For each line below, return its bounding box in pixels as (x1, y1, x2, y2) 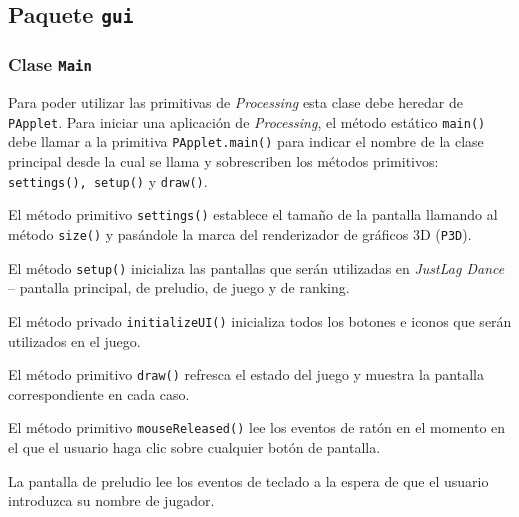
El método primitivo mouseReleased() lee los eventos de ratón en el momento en (8, 417, 506, 438)
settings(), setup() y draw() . (8, 170, 208, 191)
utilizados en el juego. (8, 330, 141, 351)
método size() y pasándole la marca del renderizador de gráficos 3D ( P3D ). (8, 223, 472, 244)
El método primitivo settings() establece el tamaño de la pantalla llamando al (8, 204, 498, 225)
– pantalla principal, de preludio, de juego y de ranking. (8, 277, 350, 298)
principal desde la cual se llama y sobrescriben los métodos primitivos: (8, 151, 439, 172)
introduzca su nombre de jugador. (8, 490, 215, 511)
